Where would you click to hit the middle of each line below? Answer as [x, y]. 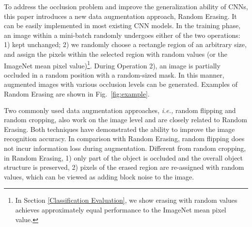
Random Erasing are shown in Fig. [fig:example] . [77, 94]
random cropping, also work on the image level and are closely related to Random [126, 120]
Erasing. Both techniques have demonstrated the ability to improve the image [119, 129]
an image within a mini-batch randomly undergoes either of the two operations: [122, 35]
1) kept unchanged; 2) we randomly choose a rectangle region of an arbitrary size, [125, 44]
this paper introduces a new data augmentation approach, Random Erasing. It [120, 16]
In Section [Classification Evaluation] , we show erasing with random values [126, 200]
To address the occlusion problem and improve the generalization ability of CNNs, [126, 6]
